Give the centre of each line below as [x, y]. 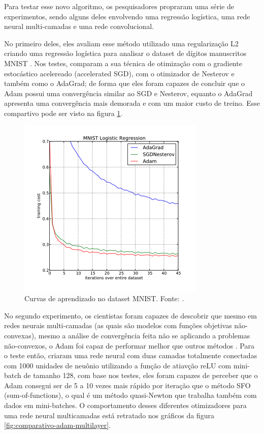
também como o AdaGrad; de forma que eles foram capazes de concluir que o [125, 83]
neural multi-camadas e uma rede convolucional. [79, 26]
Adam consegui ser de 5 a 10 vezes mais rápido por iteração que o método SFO [127, 385]
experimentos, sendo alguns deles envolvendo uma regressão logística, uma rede [127, 16]
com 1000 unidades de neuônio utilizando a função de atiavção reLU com [118, 365]
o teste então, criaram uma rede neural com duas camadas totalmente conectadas [131, 355]
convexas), [20, 335]
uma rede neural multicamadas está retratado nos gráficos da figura [109, 415]
